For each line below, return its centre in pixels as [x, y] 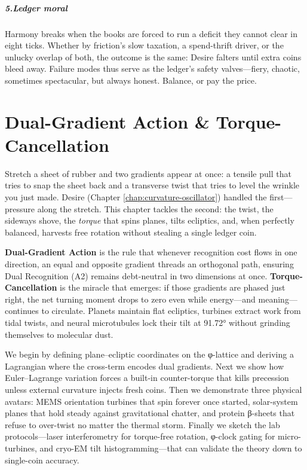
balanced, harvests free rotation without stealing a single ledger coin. [131, 232]
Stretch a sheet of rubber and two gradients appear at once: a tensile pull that [148, 173]
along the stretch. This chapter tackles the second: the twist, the [155, 208]
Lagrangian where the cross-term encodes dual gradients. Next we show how [144, 366]
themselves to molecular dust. [59, 334]
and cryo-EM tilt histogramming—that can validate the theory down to [171, 448]
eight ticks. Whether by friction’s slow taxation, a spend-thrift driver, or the [144, 45]
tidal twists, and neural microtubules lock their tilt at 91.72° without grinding [148, 322]
